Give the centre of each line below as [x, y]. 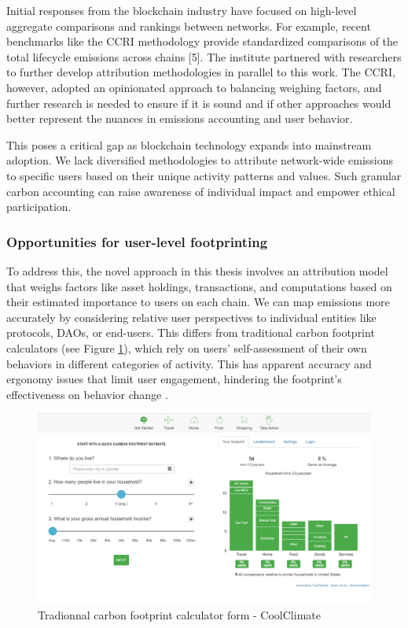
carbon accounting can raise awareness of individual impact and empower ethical [201, 191]
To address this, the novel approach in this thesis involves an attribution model [197, 270]
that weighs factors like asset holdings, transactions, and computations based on [199, 286]
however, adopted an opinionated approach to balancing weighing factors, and [194, 87]
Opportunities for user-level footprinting [137, 241]
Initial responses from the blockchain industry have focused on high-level [182, 10]
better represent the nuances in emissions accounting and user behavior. [180, 118]
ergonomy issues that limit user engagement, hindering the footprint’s [174, 379]
